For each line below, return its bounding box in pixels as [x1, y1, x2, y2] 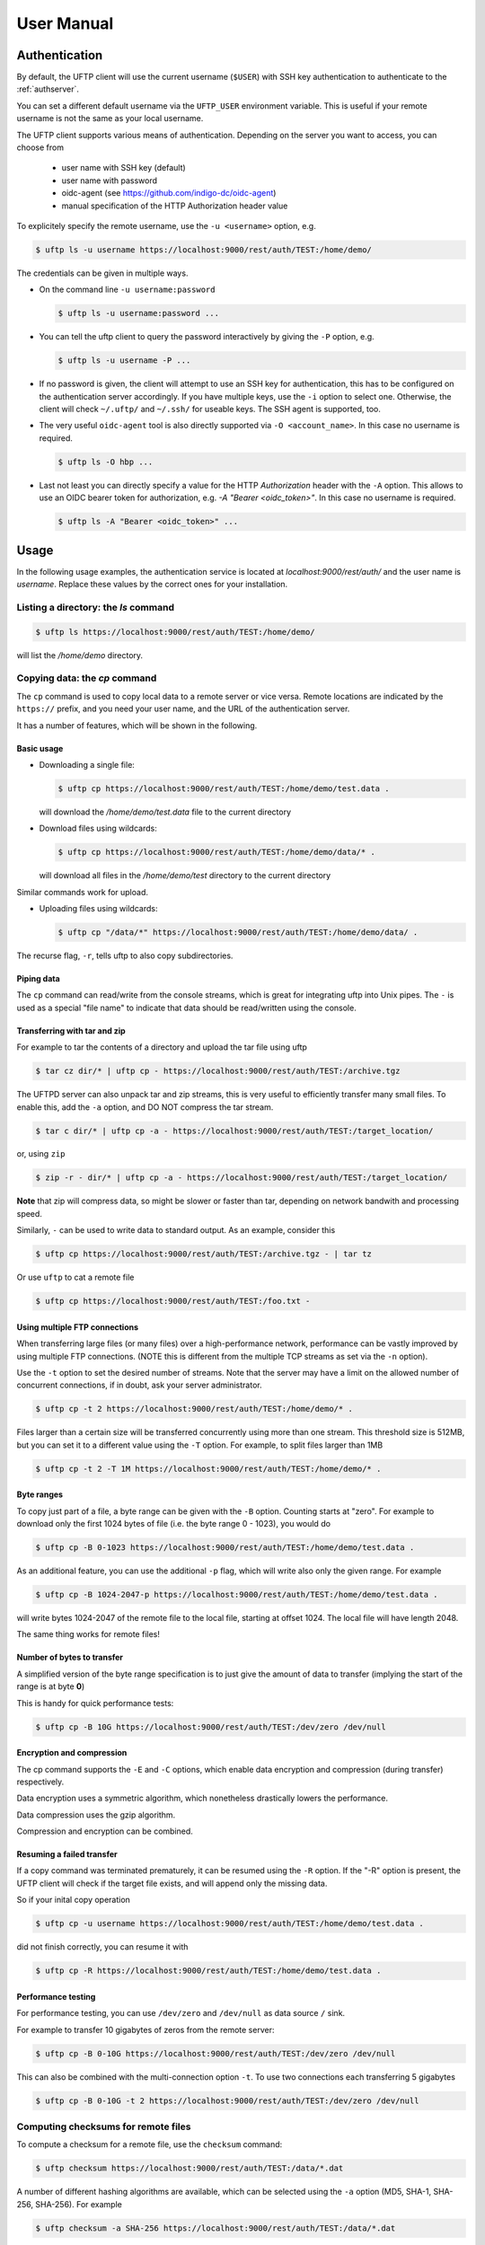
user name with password [61, 175, 157, 186]
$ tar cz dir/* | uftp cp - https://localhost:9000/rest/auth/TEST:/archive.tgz [35, 1066, 401, 1077]
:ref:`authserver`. [16, 84, 80, 94]
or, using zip [16, 1149, 66, 1159]
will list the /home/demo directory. [16, 649, 144, 660]
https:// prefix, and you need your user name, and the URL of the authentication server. [16, 703, 350, 714]
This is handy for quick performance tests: [16, 1697, 174, 1708]
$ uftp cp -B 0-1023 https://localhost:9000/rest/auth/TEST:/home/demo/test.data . [35, 1543, 415, 1553]
